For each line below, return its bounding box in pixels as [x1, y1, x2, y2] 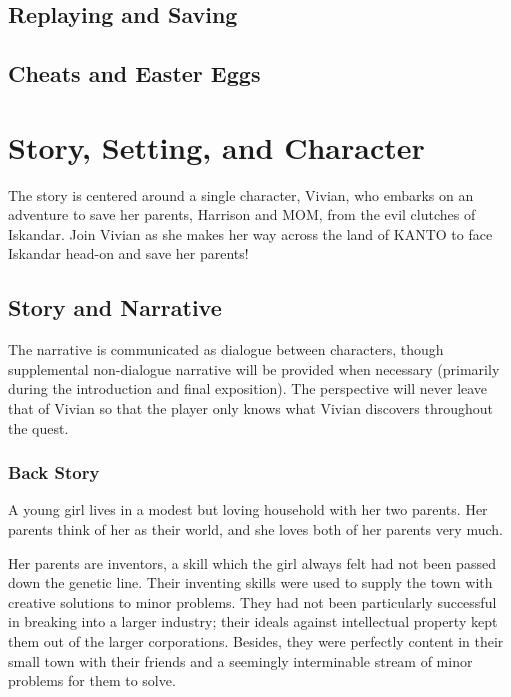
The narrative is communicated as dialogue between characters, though [8, 339, 444, 360]
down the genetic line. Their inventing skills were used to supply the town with [8, 572, 493, 593]
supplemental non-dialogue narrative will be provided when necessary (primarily [8, 358, 500, 379]
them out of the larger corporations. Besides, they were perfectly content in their [8, 631, 504, 652]
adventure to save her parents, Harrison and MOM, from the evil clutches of [8, 204, 476, 225]
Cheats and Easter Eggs [8, 58, 261, 89]
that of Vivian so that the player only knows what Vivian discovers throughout [8, 398, 494, 419]
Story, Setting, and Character [8, 126, 425, 167]
